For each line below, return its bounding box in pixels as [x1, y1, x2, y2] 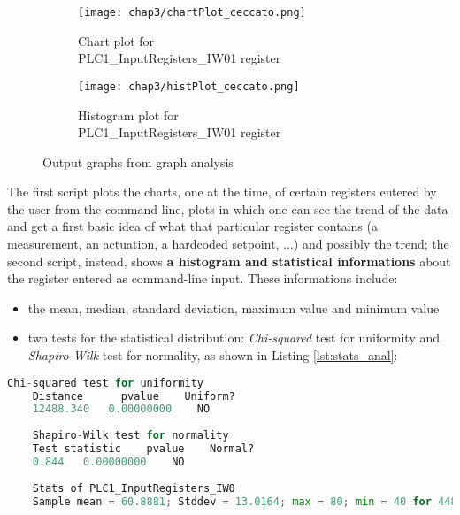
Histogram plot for [78, 105, 179, 124]
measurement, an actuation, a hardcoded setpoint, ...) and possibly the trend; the [7, 234, 449, 253]
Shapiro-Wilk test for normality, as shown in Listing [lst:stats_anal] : [27, 346, 398, 365]
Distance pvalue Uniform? [32, 389, 235, 403]
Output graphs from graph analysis [42, 152, 234, 171]
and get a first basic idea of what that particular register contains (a [7, 217, 378, 235]
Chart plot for [78, 31, 155, 50]
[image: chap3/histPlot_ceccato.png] [78, 80, 300, 93]
